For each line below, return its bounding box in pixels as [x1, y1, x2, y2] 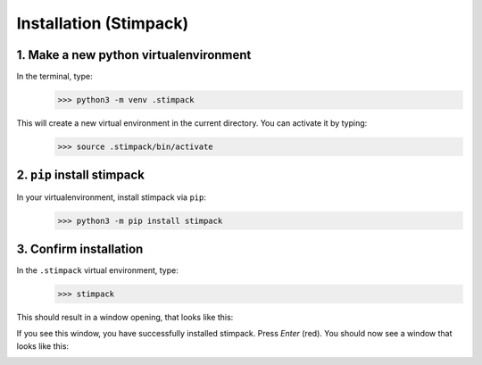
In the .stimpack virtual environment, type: [16, 265, 179, 276]
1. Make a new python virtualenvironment [16, 47, 252, 62]
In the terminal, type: [16, 71, 93, 82]
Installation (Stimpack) [16, 13, 189, 33]
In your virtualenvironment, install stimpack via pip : [16, 192, 207, 203]
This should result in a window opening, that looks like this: [16, 311, 234, 322]
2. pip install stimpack [16, 168, 145, 183]
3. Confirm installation [16, 241, 144, 256]
